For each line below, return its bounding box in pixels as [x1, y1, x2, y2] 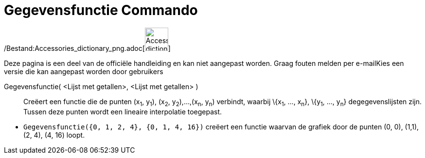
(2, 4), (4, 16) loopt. [23, 130, 85, 139]
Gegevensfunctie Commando [4, 2, 198, 18]
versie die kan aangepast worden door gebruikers [4, 67, 163, 76]
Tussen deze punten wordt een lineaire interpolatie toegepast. [23, 107, 222, 116]
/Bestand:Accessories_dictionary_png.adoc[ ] [4, 44, 171, 52]
